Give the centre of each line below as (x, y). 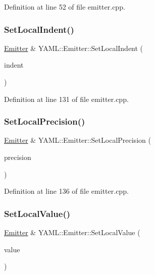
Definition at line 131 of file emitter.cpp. (66, 99)
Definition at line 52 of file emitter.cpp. (65, 7)
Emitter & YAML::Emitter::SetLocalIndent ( (74, 48)
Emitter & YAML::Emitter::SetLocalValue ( (72, 232)
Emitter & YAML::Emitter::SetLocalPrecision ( (77, 140)
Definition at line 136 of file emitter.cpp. (66, 191)
